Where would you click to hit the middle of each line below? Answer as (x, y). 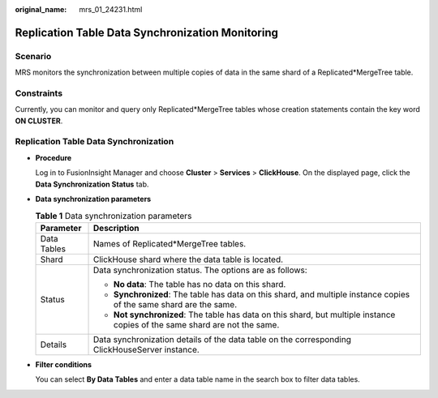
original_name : (41, 9)
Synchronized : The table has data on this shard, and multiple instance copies (262, 294)
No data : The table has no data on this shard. (200, 284)
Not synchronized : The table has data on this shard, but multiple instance (255, 315)
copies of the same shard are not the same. (197, 324)
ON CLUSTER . (39, 121)
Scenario (33, 56)
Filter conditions (64, 364)
